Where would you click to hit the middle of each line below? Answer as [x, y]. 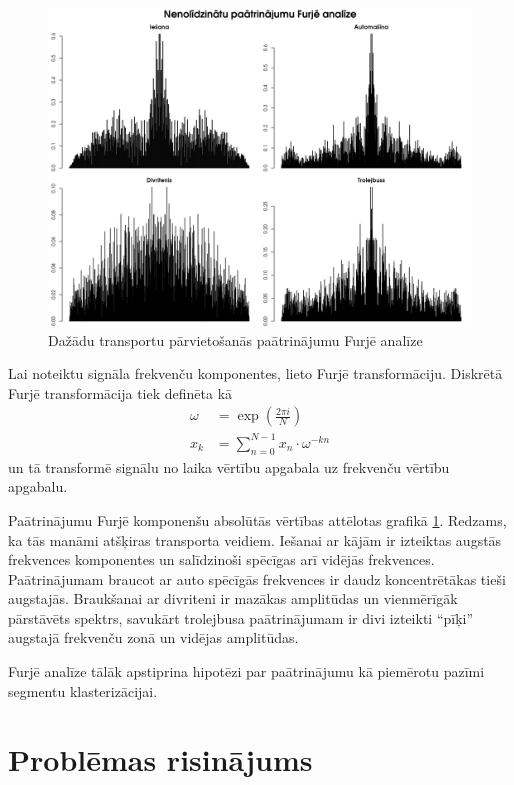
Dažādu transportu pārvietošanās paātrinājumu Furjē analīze [235, 339]
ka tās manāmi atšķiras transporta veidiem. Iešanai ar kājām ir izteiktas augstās [255, 539]
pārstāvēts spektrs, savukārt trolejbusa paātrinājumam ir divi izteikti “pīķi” [241, 617]
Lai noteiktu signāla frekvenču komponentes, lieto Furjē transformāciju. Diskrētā [255, 373]
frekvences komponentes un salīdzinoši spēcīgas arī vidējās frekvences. [221, 559]
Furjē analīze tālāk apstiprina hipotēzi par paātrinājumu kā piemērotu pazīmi [246, 671]
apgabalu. [38, 486]
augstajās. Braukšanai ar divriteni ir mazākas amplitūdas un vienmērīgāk [233, 598]
